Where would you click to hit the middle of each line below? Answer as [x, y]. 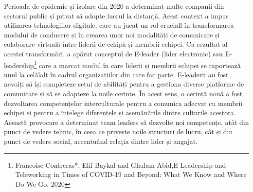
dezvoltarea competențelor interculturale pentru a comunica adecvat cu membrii [123, 103]
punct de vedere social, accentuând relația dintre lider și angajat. [101, 141]
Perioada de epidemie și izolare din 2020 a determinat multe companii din [114, 6]
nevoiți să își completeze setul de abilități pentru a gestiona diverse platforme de [124, 84]
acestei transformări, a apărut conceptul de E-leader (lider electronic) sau [113, 53]
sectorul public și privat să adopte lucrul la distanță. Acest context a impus [116, 15]
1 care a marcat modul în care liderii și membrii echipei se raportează [137, 64]
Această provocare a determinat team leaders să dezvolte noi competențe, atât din [126, 122]
